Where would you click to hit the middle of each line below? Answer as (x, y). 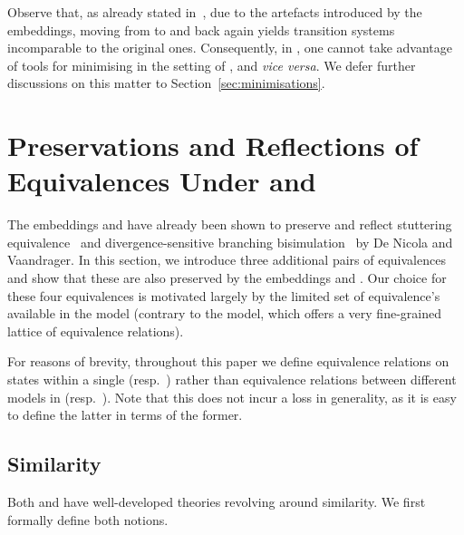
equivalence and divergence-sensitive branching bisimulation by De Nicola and (230, 242)
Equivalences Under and (162, 181)
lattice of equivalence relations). (96, 331)
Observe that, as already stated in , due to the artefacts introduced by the (215, 12)
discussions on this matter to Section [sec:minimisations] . (166, 83)
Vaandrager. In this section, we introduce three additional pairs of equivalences (227, 260)
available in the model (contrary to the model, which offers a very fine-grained (224, 313)
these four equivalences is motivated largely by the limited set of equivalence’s (224, 295)
